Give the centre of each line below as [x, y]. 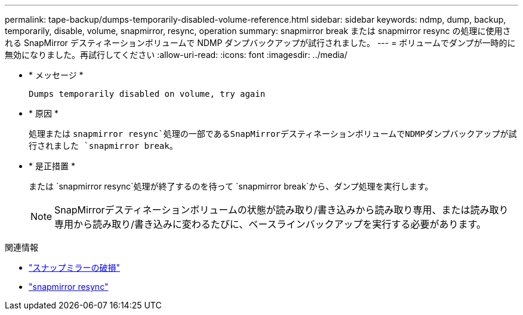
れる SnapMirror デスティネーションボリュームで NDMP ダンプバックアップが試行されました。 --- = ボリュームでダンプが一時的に [260, 43]
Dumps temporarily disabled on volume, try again [147, 94]
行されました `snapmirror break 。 [103, 146]
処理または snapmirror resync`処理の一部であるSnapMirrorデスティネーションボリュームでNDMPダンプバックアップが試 [273, 134]
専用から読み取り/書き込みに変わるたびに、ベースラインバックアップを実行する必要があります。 [270, 224]
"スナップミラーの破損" [75, 267]
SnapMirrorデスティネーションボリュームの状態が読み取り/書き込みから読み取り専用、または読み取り [282, 210]
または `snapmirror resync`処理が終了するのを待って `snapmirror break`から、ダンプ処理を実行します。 [231, 186]
